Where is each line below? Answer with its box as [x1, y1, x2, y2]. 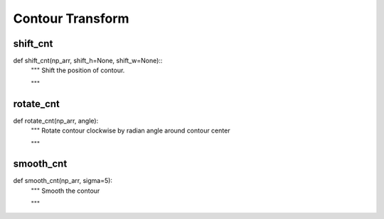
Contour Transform [13, 11, 129, 26]
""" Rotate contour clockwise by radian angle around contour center [31, 126, 230, 135]
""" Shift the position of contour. [31, 66, 125, 74]
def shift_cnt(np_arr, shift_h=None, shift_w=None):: [13, 57, 163, 65]
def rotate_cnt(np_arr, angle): [13, 116, 99, 125]
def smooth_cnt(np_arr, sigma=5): [13, 176, 113, 185]
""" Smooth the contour [31, 186, 100, 195]
